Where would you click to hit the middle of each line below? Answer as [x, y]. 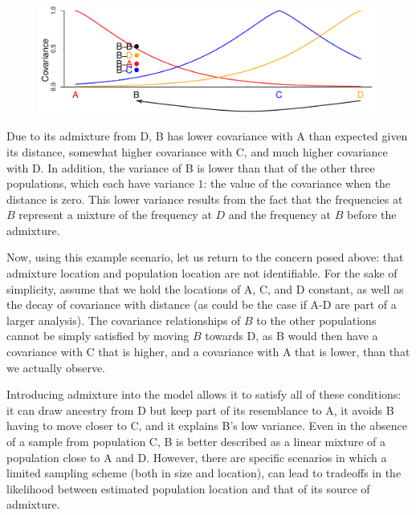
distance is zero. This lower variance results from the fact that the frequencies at [205, 199]
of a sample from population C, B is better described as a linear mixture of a [196, 442]
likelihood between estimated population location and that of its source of [188, 488]
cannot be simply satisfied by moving [98, 336]
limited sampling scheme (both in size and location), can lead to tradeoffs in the [204, 473]
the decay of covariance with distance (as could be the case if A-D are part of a [202, 304]
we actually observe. [56, 367]
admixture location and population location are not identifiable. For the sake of [202, 273]
